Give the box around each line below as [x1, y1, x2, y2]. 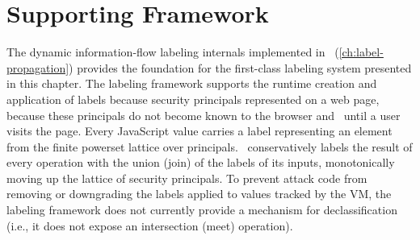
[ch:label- [338, 43, 384, 60]
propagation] [6, 59, 69, 76]
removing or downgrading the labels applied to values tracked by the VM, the [6, 185, 392, 202]
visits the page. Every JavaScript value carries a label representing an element [6, 122, 393, 139]
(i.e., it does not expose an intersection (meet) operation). [6, 217, 293, 234]
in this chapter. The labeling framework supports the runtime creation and [6, 75, 377, 92]
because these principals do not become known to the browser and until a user [6, 106, 401, 123]
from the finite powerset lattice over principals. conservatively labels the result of [6, 138, 413, 155]
